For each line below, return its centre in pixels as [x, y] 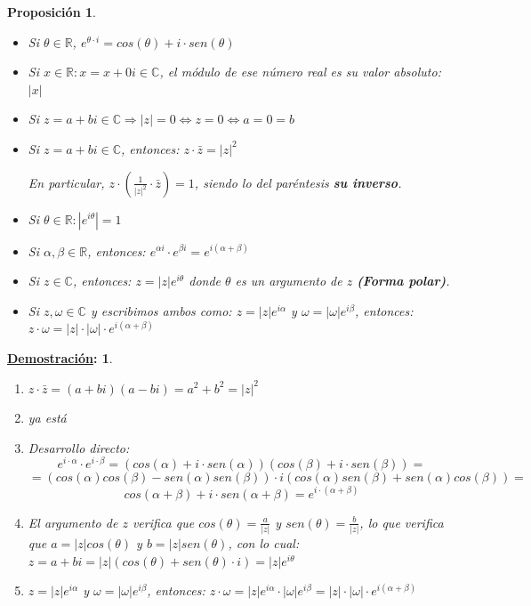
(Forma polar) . [403, 281]
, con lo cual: [264, 543]
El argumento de [73, 522]
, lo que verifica [402, 522]
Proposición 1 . [52, 12]
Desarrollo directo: [79, 447]
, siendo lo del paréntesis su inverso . [298, 182]
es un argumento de [289, 281]
